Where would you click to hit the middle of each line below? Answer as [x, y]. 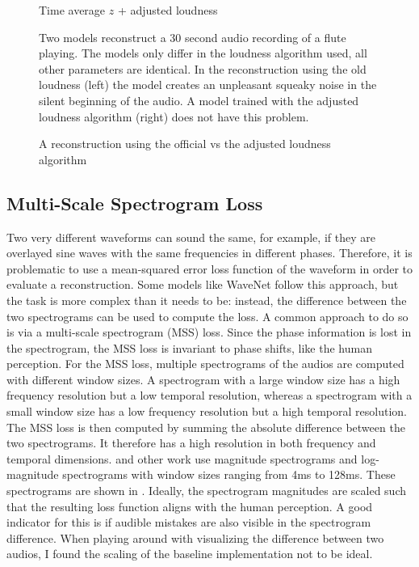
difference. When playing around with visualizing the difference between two [195, 537]
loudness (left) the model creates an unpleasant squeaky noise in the [208, 85]
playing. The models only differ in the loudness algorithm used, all [203, 53]
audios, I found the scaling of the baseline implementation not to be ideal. [190, 554]
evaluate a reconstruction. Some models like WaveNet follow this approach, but [203, 284]
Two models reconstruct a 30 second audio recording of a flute [193, 37]
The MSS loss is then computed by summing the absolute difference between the [206, 427]
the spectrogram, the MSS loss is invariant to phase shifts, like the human [189, 347]
